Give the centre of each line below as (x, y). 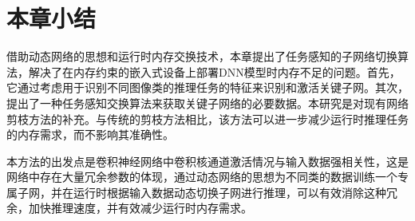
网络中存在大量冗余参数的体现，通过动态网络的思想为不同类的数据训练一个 (202, 177)
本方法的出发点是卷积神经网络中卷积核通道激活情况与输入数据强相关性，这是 (207, 161)
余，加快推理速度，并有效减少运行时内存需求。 (129, 208)
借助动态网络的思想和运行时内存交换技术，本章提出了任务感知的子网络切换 (202, 56)
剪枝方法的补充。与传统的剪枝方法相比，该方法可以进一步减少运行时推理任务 (207, 118)
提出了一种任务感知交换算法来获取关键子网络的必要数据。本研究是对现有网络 (207, 103)
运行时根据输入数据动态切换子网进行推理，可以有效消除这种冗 (235, 192)
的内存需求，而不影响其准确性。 (90, 134)
